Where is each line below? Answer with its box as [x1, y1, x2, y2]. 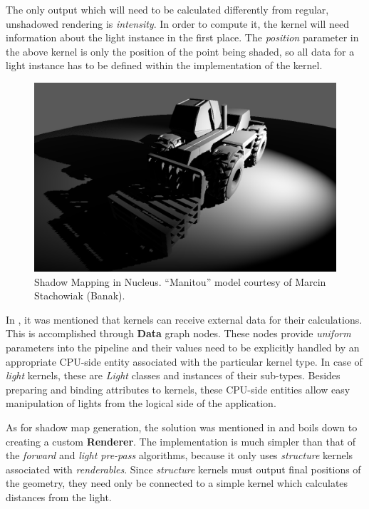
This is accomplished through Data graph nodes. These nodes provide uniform [6, 326, 351, 341]
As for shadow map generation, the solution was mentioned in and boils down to [6, 419, 358, 434]
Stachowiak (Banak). [34, 288, 125, 303]
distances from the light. [6, 489, 112, 504]
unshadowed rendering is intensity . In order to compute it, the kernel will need [6, 16, 349, 31]
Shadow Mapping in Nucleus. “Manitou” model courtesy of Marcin [34, 274, 326, 289]
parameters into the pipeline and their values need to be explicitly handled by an [6, 339, 360, 354]
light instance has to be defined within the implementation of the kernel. [6, 58, 323, 73]
